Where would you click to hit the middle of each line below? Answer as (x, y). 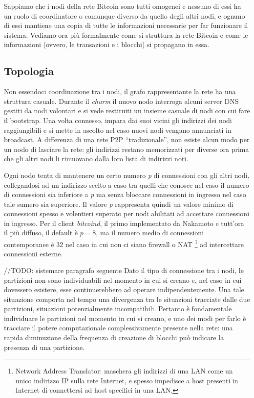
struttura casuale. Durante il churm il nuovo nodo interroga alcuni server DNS (121, 101)
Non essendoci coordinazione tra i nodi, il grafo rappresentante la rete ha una (120, 91)
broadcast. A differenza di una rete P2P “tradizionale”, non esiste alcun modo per (127, 139)
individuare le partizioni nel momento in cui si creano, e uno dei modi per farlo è (125, 318)
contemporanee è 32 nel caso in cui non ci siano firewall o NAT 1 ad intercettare (124, 243)
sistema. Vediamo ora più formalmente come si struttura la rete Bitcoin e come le (126, 35)
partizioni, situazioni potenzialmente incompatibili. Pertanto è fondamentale (118, 309)
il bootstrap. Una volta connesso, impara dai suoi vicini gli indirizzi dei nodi (118, 120)
